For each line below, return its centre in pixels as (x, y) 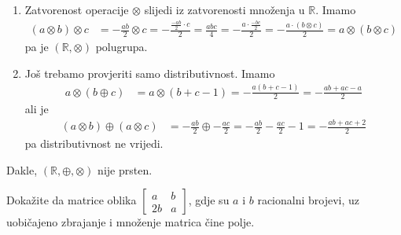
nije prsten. (125, 169)
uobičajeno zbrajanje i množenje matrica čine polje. (131, 222)
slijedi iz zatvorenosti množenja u (224, 9)
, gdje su (209, 200)
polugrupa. (121, 46)
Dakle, (22, 169)
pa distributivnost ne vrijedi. (94, 143)
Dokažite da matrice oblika (72, 200)
